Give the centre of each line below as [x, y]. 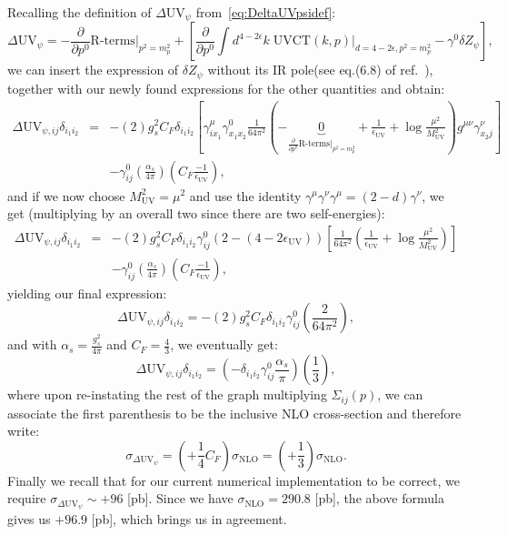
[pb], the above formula [379, 498]
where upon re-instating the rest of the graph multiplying [167, 394]
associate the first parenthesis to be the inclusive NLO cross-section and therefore [234, 413]
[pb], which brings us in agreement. [189, 519]
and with [32, 344]
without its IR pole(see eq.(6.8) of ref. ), [320, 70]
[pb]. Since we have [180, 498]
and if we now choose [66, 195]
